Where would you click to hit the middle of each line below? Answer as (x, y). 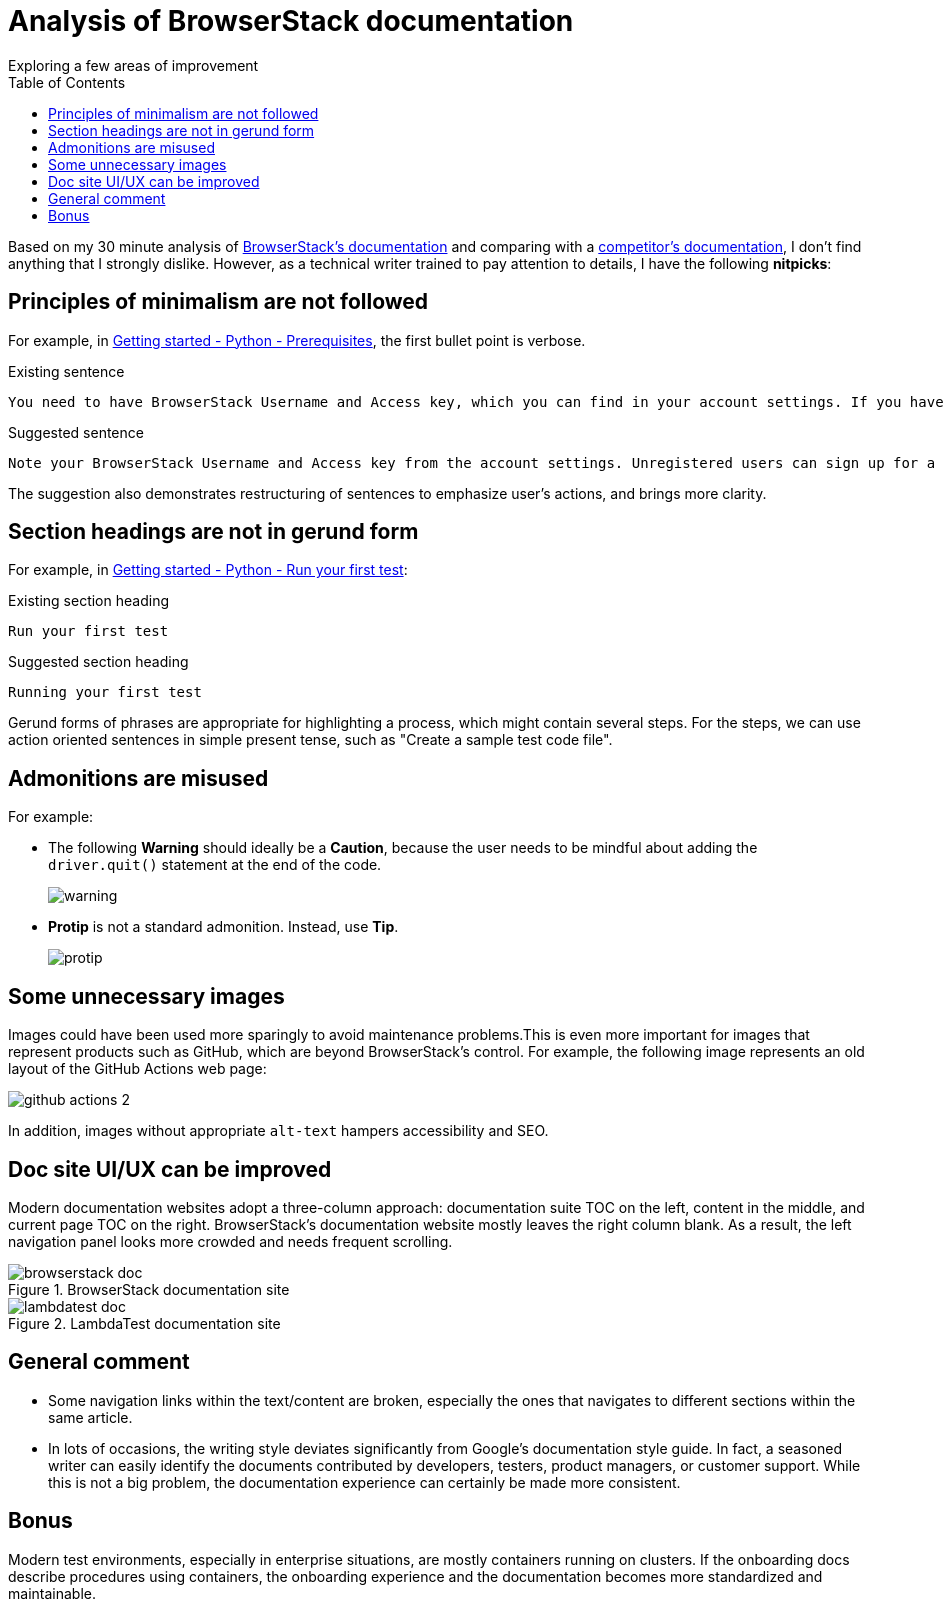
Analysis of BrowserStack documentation (291, 21)
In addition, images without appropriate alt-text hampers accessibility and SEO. (278, 1131)
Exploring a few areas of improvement (133, 65)
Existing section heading (88, 601)
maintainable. (52, 1593)
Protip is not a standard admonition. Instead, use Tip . (223, 927)
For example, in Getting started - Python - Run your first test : (208, 570)
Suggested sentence (76, 432)
